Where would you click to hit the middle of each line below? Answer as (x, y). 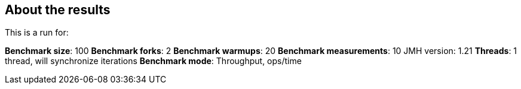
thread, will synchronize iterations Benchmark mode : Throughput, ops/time (153, 61)
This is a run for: (37, 33)
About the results (58, 10)
